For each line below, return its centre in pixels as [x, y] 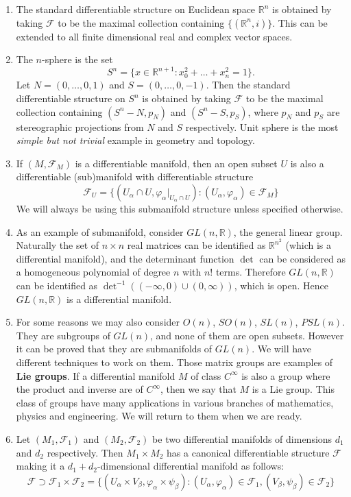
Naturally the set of [58, 245]
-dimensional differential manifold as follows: [191, 466]
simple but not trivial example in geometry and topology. [135, 140]
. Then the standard [248, 85]
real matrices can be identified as [196, 245]
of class [206, 375]
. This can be [300, 22]
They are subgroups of [63, 335]
